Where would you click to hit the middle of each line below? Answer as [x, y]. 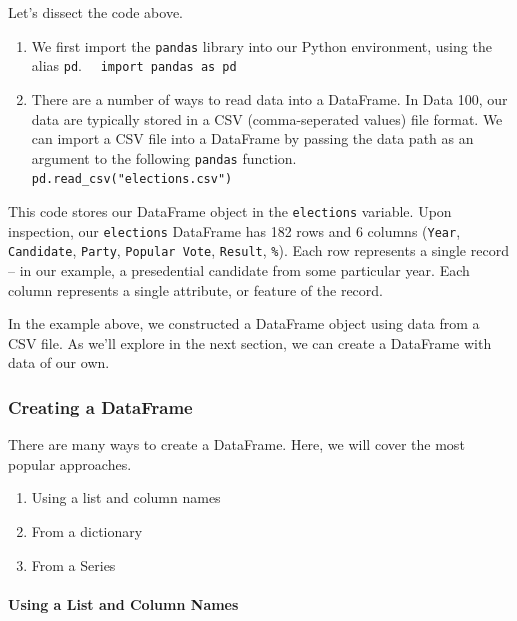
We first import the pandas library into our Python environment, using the [261, 45]
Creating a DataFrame [100, 406]
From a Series [73, 564]
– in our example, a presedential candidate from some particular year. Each [239, 269]
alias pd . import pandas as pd [134, 65]
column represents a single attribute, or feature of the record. [196, 289]
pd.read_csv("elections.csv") [132, 179]
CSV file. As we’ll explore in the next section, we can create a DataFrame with [250, 342]
